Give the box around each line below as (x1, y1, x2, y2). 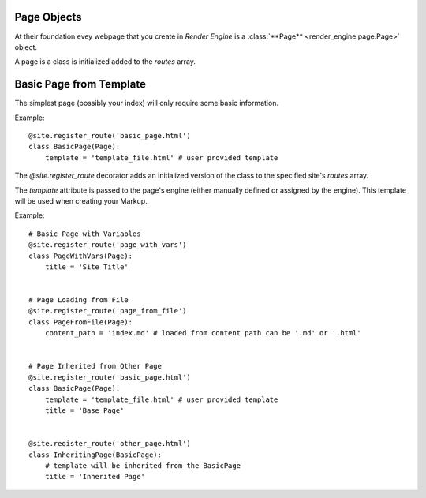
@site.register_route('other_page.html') (28, 439, 191, 448)
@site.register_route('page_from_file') (28, 306, 187, 316)
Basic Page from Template (14, 77, 146, 91)
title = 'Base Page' (44, 406, 125, 414)
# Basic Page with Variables (28, 229, 141, 238)
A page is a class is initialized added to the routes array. (14, 57, 196, 66)
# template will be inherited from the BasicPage (44, 461, 241, 470)
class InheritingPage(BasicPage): (28, 450, 162, 459)
